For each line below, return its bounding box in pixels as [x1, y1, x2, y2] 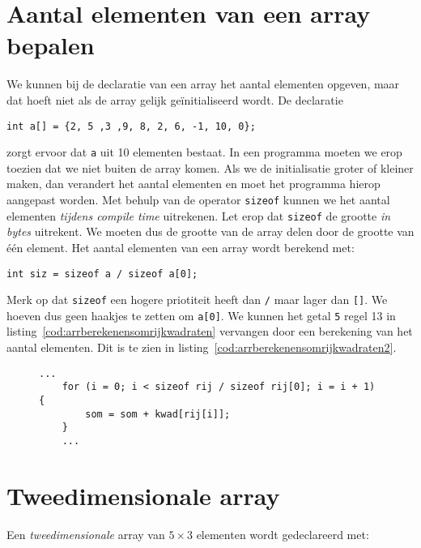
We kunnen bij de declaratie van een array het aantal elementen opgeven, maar [6, 75, 400, 92]
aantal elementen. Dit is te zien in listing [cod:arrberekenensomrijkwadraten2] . [6, 339, 397, 356]
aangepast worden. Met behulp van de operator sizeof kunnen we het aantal [6, 191, 390, 208]
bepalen [6, 28, 95, 62]
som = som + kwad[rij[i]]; [85, 408, 231, 420]
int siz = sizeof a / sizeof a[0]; [6, 268, 198, 280]
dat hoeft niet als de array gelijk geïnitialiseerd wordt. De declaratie [6, 91, 343, 108]
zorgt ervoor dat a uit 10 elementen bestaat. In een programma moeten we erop [6, 143, 402, 161]
